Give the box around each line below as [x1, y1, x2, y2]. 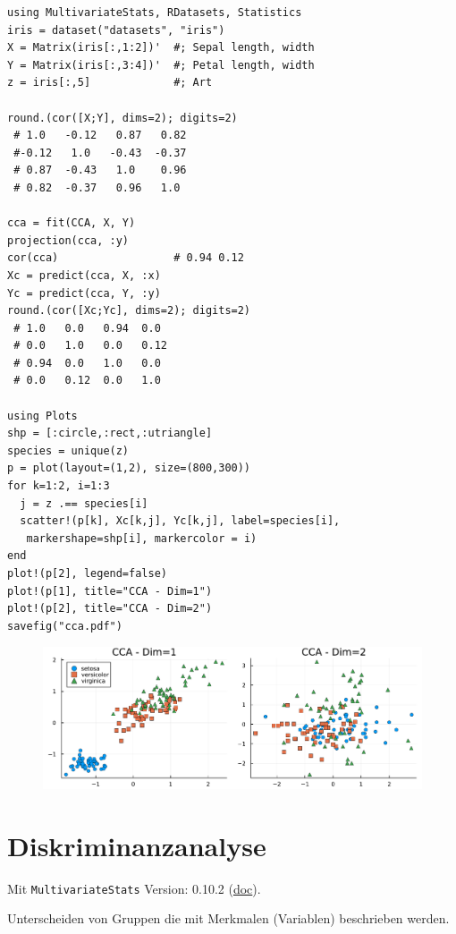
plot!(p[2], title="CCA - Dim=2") [7, 602, 213, 616]
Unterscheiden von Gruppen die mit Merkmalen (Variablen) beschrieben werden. [7, 909, 450, 928]
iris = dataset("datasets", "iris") [7, 23, 225, 37]
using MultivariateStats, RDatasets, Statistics [7, 6, 302, 19]
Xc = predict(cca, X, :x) [7, 268, 161, 282]
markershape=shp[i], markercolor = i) [26, 531, 258, 545]
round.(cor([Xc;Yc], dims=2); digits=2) [7, 304, 251, 318]
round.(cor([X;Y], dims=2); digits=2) [7, 111, 238, 124]
